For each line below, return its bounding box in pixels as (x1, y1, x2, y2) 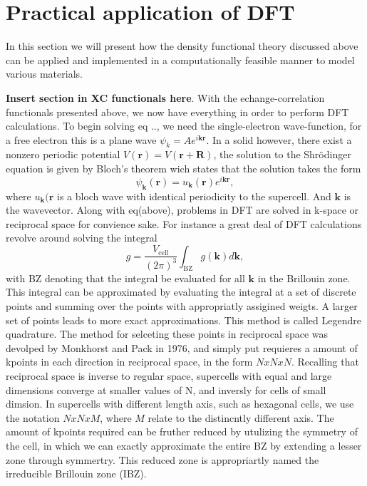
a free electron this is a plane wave (6, 132, 157, 147)
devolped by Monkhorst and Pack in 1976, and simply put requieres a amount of (6, 340, 358, 355)
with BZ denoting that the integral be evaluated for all (6, 270, 245, 285)
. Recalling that (291, 354, 359, 369)
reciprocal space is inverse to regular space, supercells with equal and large (6, 368, 332, 383)
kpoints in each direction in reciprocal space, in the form (6, 354, 253, 369)
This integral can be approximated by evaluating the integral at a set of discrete (6, 284, 356, 299)
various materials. (6, 66, 83, 81)
